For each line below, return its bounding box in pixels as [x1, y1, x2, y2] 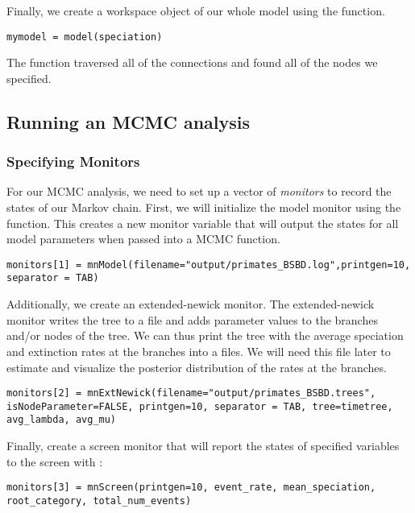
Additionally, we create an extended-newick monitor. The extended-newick [6, 296, 375, 312]
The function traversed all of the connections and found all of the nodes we [6, 54, 378, 71]
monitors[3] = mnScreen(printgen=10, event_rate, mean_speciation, [6, 482, 376, 494]
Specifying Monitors [6, 151, 140, 172]
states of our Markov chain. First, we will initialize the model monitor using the [6, 199, 401, 216]
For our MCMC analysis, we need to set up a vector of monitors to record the [6, 183, 392, 200]
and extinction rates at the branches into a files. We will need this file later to [6, 342, 391, 359]
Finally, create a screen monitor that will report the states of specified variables [6, 437, 400, 454]
